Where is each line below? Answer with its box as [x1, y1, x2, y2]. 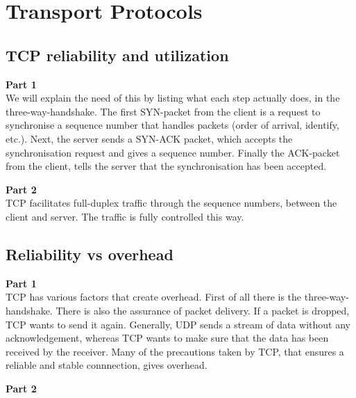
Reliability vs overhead [6, 243, 173, 264]
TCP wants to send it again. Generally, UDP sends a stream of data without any [6, 317, 350, 331]
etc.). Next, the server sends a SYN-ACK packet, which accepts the [6, 131, 293, 145]
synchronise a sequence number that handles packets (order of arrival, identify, [6, 118, 339, 132]
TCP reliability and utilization [6, 44, 229, 65]
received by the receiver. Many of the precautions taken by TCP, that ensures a [6, 344, 344, 358]
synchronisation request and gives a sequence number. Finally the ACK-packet [6, 145, 340, 159]
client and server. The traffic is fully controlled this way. [6, 209, 244, 223]
